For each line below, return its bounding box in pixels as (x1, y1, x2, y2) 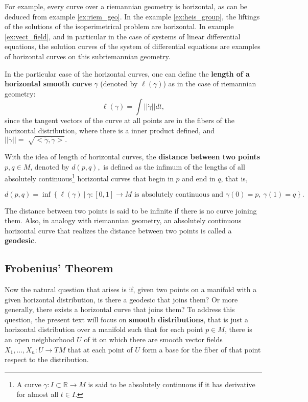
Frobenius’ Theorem (5, 260, 113, 276)
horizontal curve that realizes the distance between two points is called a (5, 225, 232, 235)
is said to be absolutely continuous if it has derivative (88, 379, 255, 389)
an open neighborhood (5, 334, 75, 345)
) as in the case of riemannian (163, 78, 256, 89)
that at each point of (67, 344, 133, 354)
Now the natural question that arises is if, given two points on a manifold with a (5, 284, 257, 295)
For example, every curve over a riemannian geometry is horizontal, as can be (5, 1, 248, 11)
